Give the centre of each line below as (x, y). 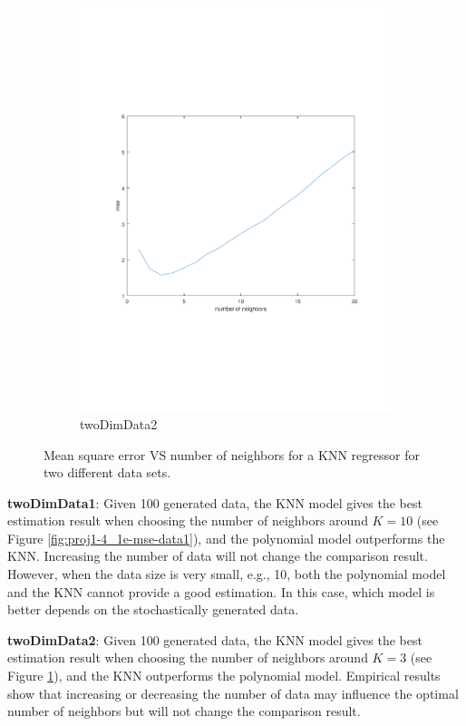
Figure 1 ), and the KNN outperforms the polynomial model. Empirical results (224, 676)
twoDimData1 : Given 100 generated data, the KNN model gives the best (215, 502)
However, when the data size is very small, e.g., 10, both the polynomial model (227, 574)
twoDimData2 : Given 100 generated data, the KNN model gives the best (215, 639)
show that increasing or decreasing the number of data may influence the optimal (233, 693)
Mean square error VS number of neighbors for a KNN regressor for (232, 454)
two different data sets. (107, 472)
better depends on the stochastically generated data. (153, 609)
